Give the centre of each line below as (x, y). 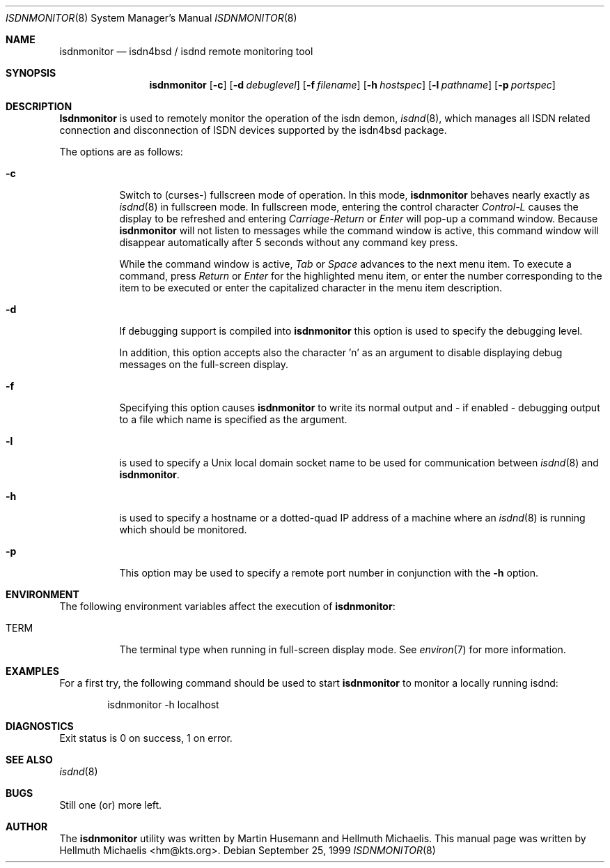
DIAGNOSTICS (40, 726)
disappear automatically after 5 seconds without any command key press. (289, 242)
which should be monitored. (183, 530)
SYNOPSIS (31, 73)
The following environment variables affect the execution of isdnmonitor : (227, 606)
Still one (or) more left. (111, 805)
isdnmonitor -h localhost (163, 705)
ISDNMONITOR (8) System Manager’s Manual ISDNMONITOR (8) (151, 18)
